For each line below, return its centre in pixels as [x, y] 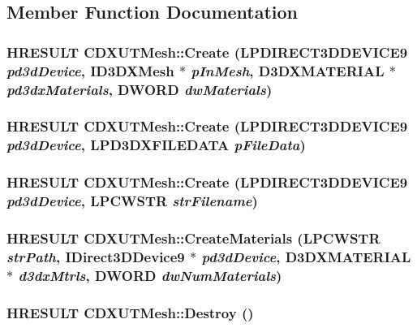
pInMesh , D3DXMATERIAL [288, 70]
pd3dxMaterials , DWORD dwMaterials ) [140, 89]
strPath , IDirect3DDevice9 [96, 256]
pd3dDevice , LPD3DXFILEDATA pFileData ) [156, 145]
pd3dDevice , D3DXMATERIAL [306, 256]
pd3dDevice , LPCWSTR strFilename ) [132, 201]
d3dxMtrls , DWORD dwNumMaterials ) [150, 275]
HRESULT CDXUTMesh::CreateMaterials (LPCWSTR [193, 237]
